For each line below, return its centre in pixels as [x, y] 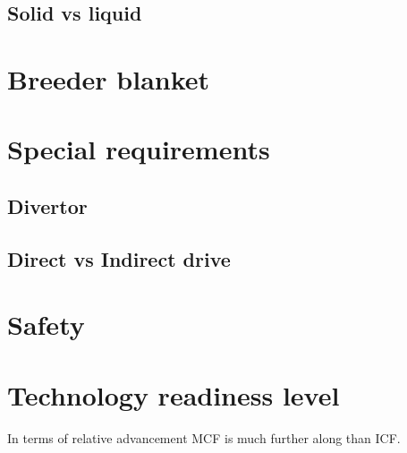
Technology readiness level [174, 394]
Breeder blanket [109, 78]
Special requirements [139, 149]
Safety [46, 325]
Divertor [47, 205]
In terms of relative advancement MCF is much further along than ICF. [204, 437]
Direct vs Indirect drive [119, 258]
